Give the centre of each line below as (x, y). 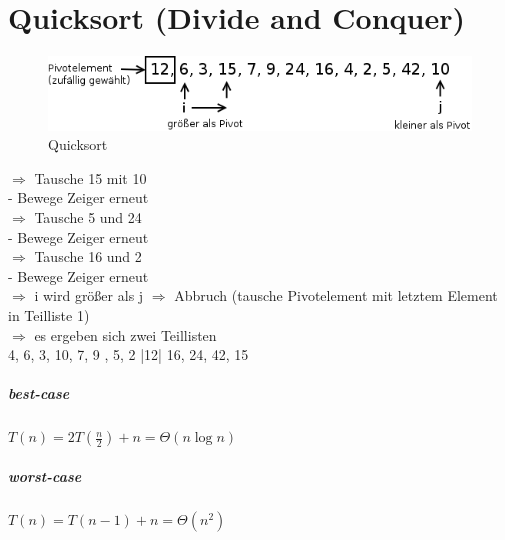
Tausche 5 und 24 (88, 217)
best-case (39, 393)
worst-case (45, 475)
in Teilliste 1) (49, 314)
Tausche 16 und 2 (88, 256)
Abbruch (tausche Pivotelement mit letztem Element (336, 295)
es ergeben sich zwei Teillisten (125, 334)
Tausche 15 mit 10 (90, 177)
